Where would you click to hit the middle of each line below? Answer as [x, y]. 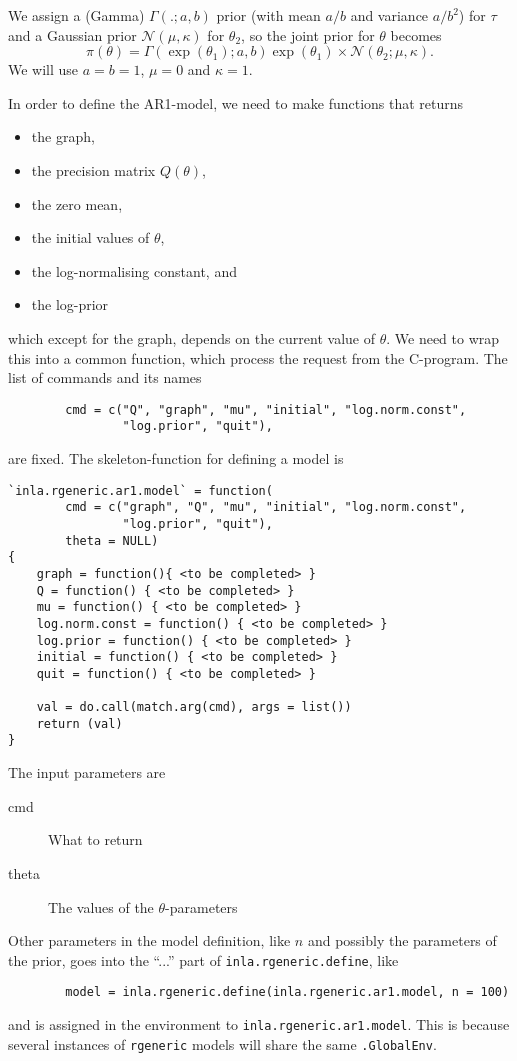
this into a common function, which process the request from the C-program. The [258, 357]
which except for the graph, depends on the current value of [191, 337]
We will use [43, 69]
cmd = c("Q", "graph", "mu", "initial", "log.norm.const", [266, 409]
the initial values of [90, 237]
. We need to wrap [443, 337]
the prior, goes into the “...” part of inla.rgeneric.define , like [203, 959]
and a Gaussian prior [72, 34]
